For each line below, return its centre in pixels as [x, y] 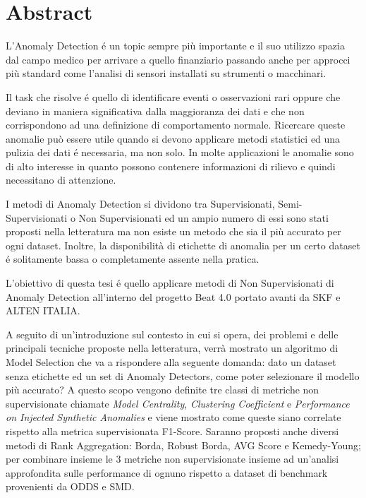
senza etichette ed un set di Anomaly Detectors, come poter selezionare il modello [183, 375]
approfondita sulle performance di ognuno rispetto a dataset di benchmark [167, 472]
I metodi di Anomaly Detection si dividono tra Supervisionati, [140, 204]
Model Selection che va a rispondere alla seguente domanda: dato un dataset [171, 362]
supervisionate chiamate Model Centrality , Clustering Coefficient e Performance [178, 403]
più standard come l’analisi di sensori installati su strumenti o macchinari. [166, 73]
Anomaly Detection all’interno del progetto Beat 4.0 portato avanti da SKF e [173, 296]
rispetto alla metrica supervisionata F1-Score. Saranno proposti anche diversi [172, 431]
